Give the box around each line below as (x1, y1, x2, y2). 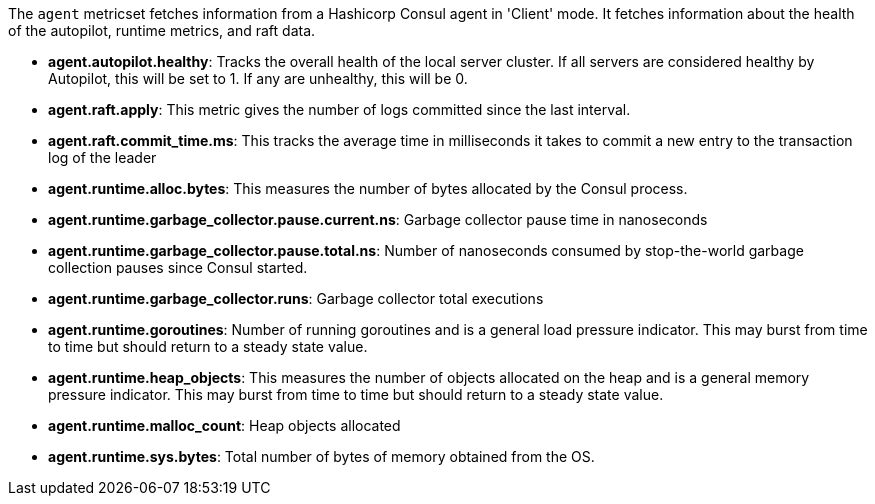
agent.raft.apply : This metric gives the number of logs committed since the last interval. (48, 101, 631, 118)
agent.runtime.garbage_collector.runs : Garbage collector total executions (48, 290, 544, 307)
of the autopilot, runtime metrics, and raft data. (8, 22, 316, 39)
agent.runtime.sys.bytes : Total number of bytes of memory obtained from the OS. (48, 448, 595, 465)
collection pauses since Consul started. (48, 259, 308, 276)
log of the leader (48, 149, 157, 166)
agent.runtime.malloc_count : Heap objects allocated (48, 417, 401, 434)
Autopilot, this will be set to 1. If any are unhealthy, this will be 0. (48, 70, 468, 87)
